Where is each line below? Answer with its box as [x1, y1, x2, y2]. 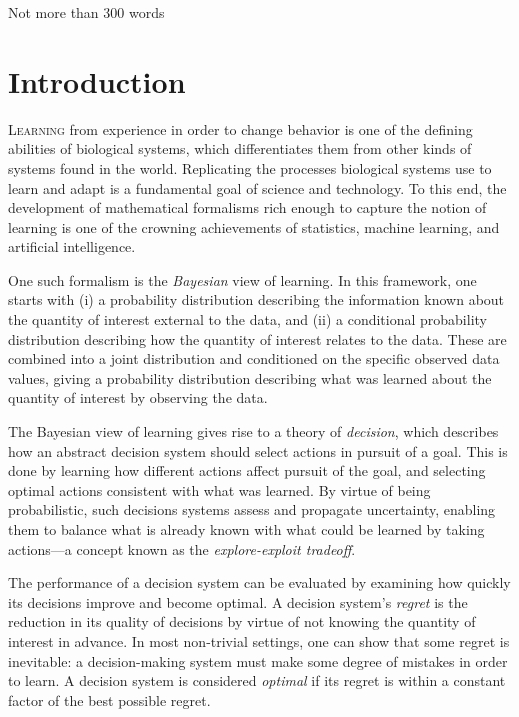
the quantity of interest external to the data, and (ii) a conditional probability [8, 309, 487, 330]
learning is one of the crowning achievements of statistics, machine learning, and [8, 216, 500, 237]
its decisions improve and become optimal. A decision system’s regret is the [8, 591, 468, 612]
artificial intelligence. [8, 236, 136, 257]
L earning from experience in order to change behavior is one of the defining [8, 118, 473, 139]
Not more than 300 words [8, 2, 165, 22]
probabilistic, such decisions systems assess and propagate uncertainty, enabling [8, 499, 496, 520]
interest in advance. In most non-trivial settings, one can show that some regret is [8, 630, 510, 651]
